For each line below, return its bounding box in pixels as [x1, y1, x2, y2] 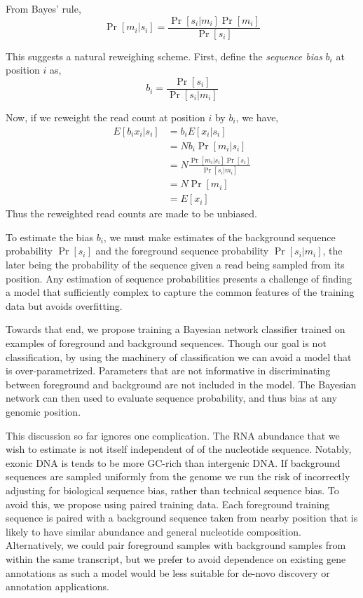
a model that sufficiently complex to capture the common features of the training [6, 285, 355, 299]
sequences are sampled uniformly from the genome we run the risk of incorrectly [6, 469, 350, 484]
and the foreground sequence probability [95, 243, 269, 258]
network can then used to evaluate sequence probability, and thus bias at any [6, 390, 337, 405]
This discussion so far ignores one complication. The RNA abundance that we [6, 428, 340, 442]
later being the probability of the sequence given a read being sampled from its [6, 257, 345, 272]
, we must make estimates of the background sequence [103, 229, 336, 244]
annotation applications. [6, 579, 109, 594]
